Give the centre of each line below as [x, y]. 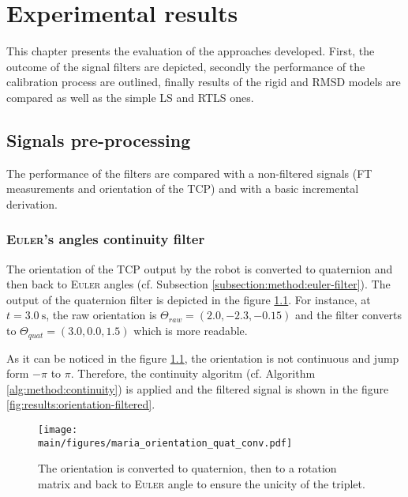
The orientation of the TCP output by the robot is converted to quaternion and [200, 268]
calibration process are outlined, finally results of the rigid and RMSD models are [204, 82]
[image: [58, 429]
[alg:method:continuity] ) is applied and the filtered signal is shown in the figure [198, 388]
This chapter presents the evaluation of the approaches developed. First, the [191, 51]
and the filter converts [348, 315]
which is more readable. [191, 331]
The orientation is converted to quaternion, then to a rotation [187, 468]
